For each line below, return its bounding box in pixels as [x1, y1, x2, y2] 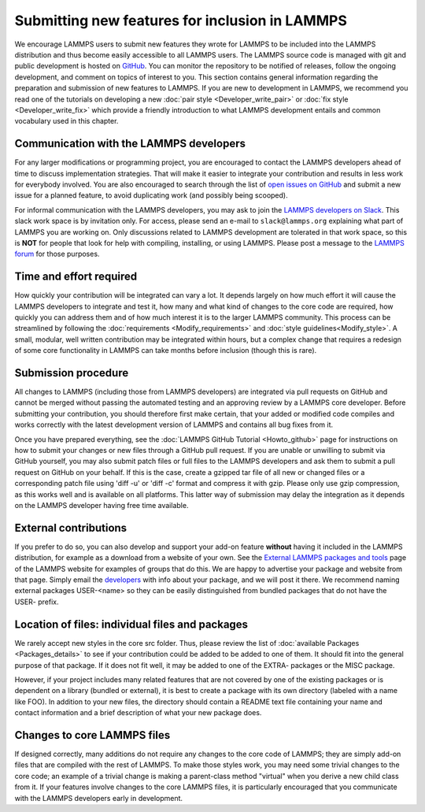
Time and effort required [14, 270, 138, 284]
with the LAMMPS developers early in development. [14, 793, 183, 803]
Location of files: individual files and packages [14, 617, 248, 631]
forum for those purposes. [14, 249, 100, 259]
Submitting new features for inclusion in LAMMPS [14, 12, 348, 29]
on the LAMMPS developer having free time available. [14, 500, 189, 510]
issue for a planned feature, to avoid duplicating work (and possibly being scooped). [14, 191, 288, 200]
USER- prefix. [14, 597, 59, 606]
